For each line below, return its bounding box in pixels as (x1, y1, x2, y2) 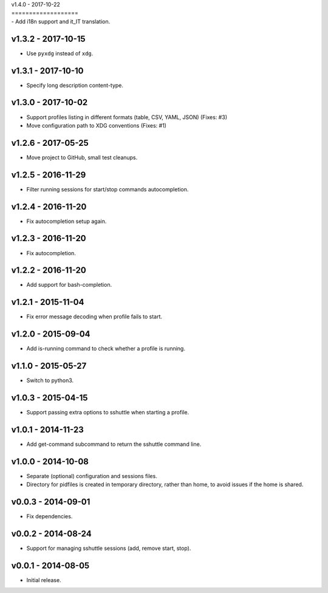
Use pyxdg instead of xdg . (26, 49, 94, 57)
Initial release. (26, 576, 61, 583)
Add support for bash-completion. (26, 281, 112, 289)
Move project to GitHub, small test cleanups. (26, 154, 138, 161)
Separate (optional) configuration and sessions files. (26, 472, 157, 479)
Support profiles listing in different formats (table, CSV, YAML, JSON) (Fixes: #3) (26, 113, 228, 121)
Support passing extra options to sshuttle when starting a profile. (26, 409, 190, 416)
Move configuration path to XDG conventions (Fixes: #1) (26, 122, 167, 129)
